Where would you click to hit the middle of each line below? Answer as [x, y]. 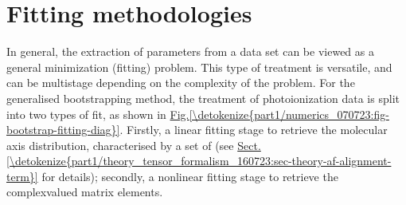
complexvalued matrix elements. [85, 192]
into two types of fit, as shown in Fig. [98, 114]
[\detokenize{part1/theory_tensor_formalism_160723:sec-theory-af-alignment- [199, 161]
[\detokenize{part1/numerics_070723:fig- [289, 114]
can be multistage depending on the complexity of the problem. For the [181, 83]
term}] [22, 176]
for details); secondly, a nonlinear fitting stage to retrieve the [190, 176]
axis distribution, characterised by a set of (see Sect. [134, 145]
